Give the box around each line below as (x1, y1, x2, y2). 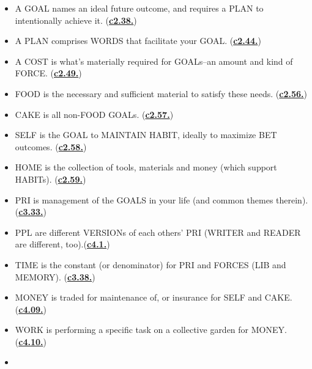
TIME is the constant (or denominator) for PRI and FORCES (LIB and (15, 258, 286, 271)
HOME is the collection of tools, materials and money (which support (15, 161, 277, 174)
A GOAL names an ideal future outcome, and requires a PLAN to (15, 2, 264, 14)
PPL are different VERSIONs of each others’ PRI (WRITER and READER (15, 225, 301, 238)
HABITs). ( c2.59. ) (15, 172, 86, 185)
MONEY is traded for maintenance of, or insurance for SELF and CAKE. (15, 291, 292, 304)
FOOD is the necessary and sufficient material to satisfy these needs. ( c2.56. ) (15, 87, 308, 100)
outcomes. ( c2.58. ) (15, 140, 87, 153)
